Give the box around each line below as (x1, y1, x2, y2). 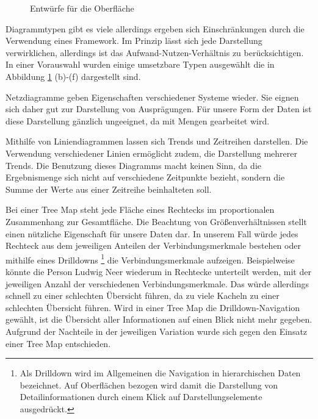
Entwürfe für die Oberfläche (30, 2, 134, 14)
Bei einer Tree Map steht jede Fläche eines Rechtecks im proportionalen (5, 203, 275, 216)
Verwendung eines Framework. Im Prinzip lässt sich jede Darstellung (5, 34, 262, 47)
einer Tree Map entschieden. (5, 337, 111, 349)
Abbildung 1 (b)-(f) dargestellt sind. (5, 70, 141, 82)
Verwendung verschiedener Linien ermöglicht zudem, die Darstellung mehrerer (5, 146, 298, 159)
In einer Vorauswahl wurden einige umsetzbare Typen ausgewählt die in (5, 58, 275, 71)
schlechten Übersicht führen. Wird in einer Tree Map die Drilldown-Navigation (5, 301, 300, 313)
